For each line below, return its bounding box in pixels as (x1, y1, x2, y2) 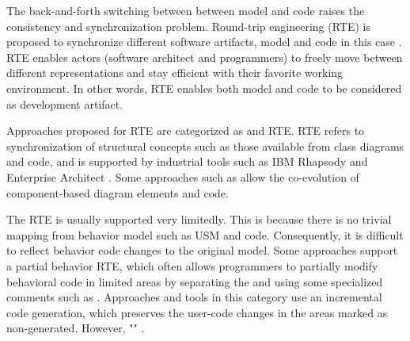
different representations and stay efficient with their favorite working (6, 64, 344, 81)
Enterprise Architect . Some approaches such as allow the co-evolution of (6, 168, 359, 185)
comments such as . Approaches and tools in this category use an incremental (6, 289, 382, 305)
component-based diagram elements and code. (6, 184, 229, 201)
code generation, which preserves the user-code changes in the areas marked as (6, 304, 388, 320)
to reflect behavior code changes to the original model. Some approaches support (6, 242, 398, 259)
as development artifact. (6, 95, 123, 112)
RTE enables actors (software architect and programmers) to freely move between (6, 48, 403, 65)
